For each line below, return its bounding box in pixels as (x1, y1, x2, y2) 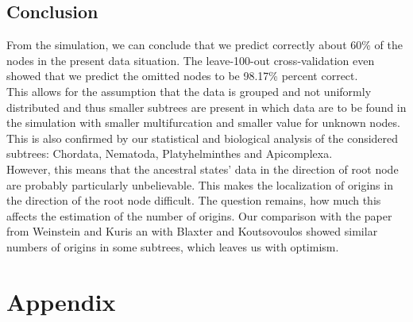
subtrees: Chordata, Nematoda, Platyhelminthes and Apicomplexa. (6, 145, 333, 162)
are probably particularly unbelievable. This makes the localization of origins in (6, 176, 393, 193)
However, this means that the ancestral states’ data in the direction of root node (6, 160, 399, 177)
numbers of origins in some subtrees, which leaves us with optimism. (6, 238, 339, 255)
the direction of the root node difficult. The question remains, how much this (6, 192, 381, 209)
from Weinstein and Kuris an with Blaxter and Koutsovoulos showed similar (6, 223, 378, 240)
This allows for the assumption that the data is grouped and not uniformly (6, 82, 372, 99)
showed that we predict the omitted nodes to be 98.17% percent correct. (6, 67, 358, 84)
